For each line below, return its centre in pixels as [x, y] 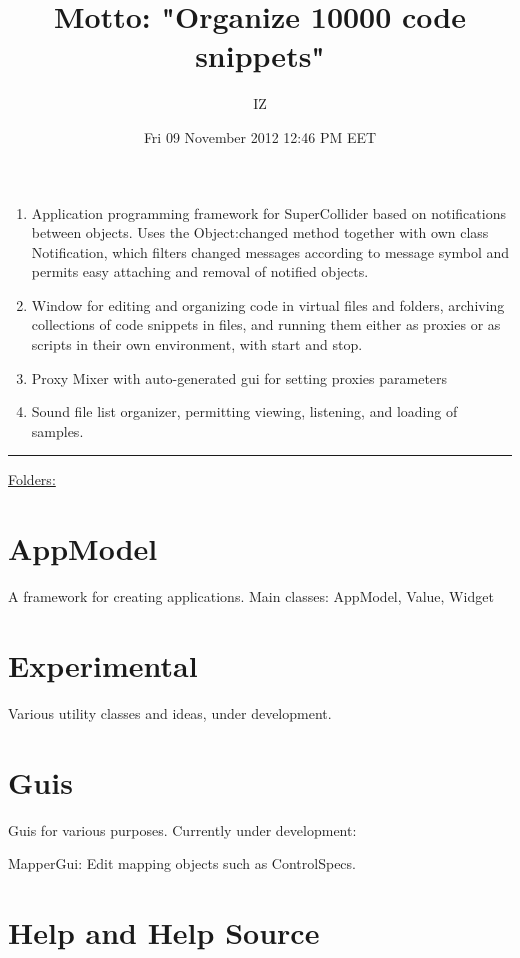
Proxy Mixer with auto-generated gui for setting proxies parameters [239, 377]
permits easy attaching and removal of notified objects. [200, 271]
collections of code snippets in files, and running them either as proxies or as [266, 324]
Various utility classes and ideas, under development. [170, 712]
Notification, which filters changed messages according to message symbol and [270, 251]
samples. [57, 430]
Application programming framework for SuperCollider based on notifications [268, 212]
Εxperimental [103, 664]
